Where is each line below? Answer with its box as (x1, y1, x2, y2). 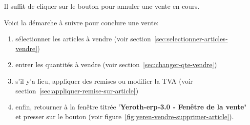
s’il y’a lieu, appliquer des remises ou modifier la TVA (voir (15, 75, 193, 86)
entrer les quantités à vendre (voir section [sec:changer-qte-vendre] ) (15, 59, 217, 70)
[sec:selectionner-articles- (154, 34, 228, 44)
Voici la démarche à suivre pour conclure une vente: (4, 17, 159, 27)
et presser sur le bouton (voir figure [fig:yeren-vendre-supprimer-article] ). (15, 111, 234, 121)
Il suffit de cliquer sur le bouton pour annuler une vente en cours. (4, 1, 200, 11)
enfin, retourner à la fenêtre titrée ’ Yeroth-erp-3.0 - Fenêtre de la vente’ (15, 102, 247, 112)
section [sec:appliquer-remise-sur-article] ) (15, 85, 139, 95)
